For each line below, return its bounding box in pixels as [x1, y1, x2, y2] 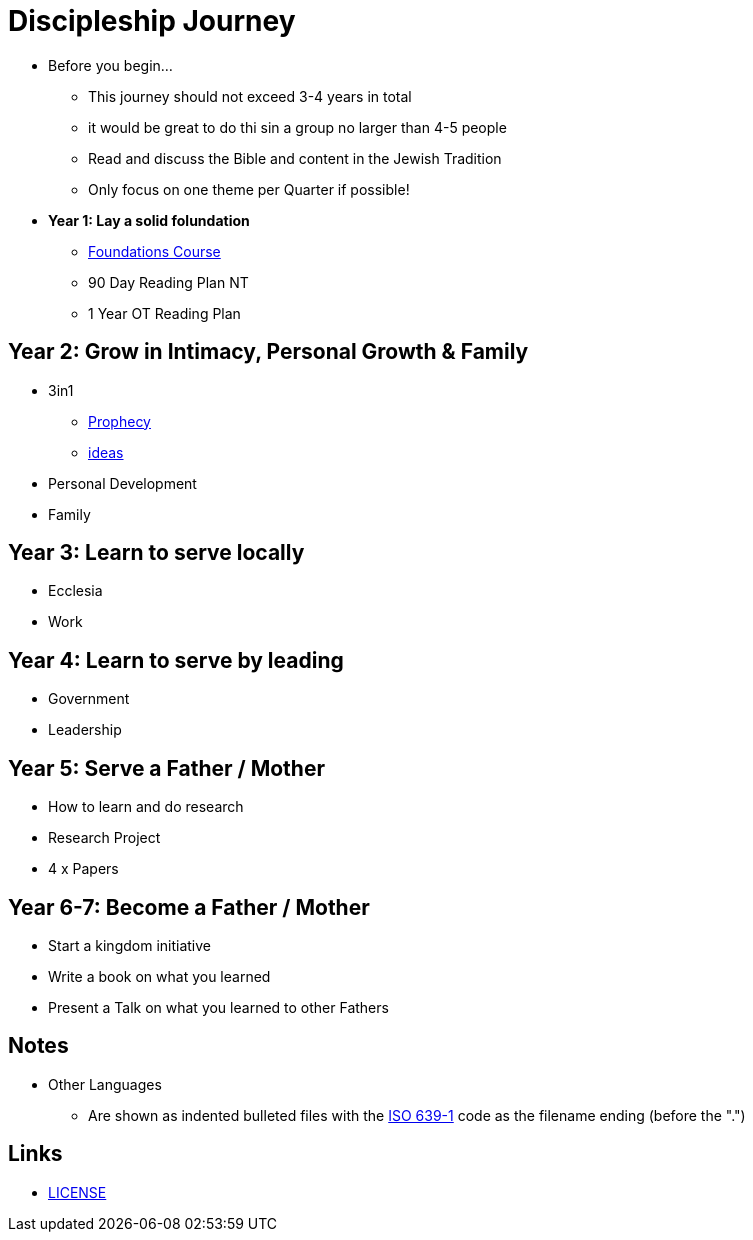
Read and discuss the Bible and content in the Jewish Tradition [88, 149, 502, 167]
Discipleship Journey [8, 4, 296, 38]
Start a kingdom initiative [48, 936, 212, 954]
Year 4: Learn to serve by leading [8, 647, 344, 673]
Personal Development [48, 474, 197, 492]
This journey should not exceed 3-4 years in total [88, 87, 412, 105]
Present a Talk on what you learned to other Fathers [48, 998, 389, 1016]
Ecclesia [48, 582, 103, 600]
